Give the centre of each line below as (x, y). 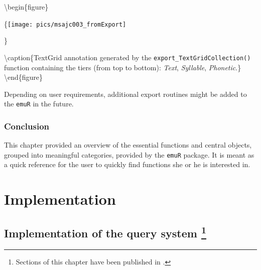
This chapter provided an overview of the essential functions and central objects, (128, 145)
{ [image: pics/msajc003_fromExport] (65, 23)
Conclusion (27, 126)
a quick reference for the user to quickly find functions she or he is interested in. (127, 164)
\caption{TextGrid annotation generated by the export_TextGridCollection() (127, 57)
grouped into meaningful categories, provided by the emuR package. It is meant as (129, 154)
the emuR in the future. (39, 104)
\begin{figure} (26, 7)
